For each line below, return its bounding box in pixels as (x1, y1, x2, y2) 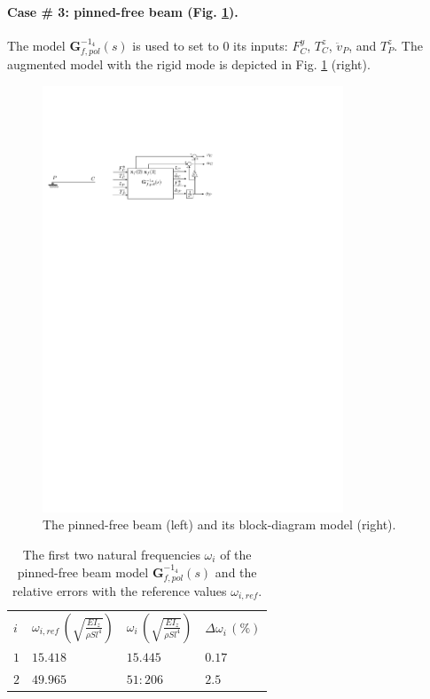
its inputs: (233, 36, 288, 54)
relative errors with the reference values (12, 581, 227, 600)
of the (220, 544, 252, 563)
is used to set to (132, 36, 219, 54)
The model (7, 36, 66, 54)
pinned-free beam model (17, 562, 149, 581)
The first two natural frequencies (22, 544, 200, 563)
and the (215, 562, 257, 581)
